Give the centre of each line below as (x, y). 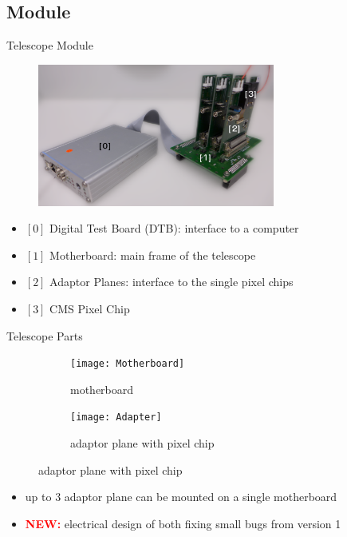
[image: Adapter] (116, 418)
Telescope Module (50, 45)
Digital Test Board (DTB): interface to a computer (174, 228)
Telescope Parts (45, 335)
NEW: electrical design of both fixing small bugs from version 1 (183, 523)
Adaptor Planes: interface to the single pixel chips (172, 282)
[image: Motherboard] (128, 364)
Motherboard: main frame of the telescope (153, 255)
